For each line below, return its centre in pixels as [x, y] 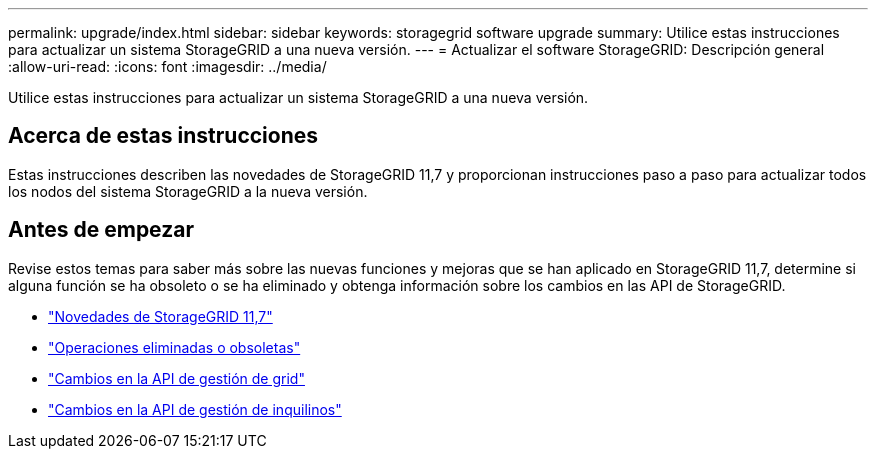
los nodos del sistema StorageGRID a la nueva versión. [188, 191]
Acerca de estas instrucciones [163, 136]
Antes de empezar [101, 230]
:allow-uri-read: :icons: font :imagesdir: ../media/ [167, 66]
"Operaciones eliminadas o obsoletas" [174, 347]
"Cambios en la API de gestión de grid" [176, 378]
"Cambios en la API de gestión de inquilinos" [195, 409]
